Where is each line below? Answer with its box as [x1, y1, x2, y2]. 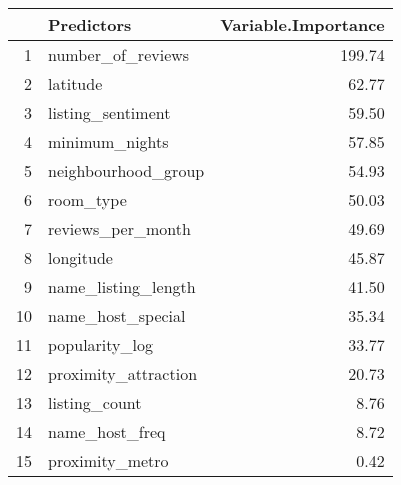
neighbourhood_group [48, 159, 205, 182]
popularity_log [48, 333, 153, 356]
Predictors [48, 13, 132, 36]
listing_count [48, 391, 142, 414]
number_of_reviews [48, 43, 190, 66]
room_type [48, 188, 127, 211]
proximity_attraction [48, 362, 198, 385]
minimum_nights [48, 130, 169, 153]
